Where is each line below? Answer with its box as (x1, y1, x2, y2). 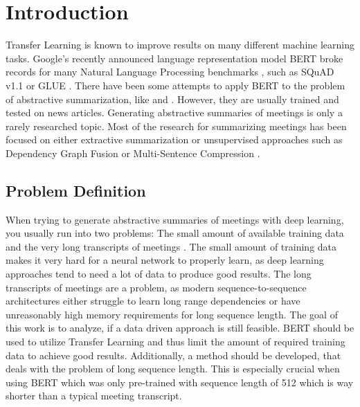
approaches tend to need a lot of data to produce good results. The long (6, 266, 312, 281)
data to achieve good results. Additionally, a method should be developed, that (6, 347, 341, 362)
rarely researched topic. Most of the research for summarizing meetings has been (6, 118, 347, 133)
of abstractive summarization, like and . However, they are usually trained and (6, 91, 339, 106)
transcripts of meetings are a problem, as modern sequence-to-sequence (6, 280, 307, 294)
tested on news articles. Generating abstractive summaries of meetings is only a (6, 105, 343, 120)
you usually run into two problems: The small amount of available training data (6, 226, 344, 240)
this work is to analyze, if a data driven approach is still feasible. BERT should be (6, 320, 354, 335)
